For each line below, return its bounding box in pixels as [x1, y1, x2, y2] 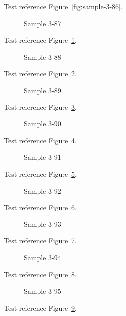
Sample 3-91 [24, 152, 61, 162]
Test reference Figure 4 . [4, 135, 77, 145]
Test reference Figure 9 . [4, 302, 77, 313]
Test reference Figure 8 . [4, 269, 77, 279]
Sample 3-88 [24, 51, 61, 62]
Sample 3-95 [24, 286, 61, 296]
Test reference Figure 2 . [4, 68, 77, 79]
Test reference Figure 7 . [4, 235, 77, 246]
